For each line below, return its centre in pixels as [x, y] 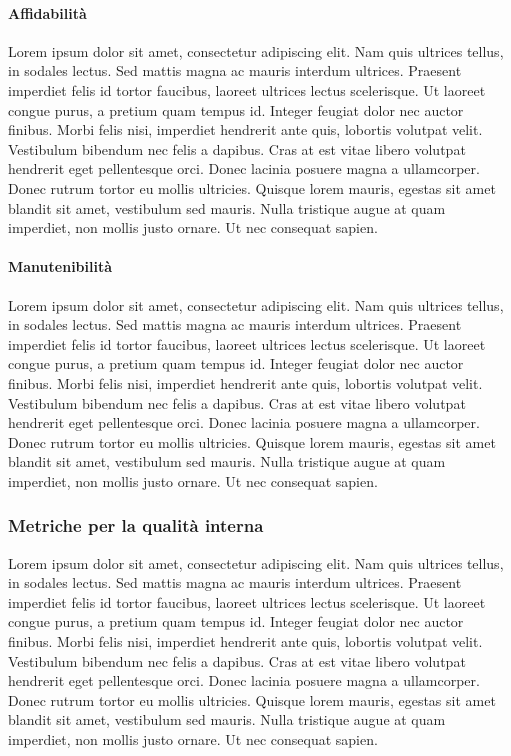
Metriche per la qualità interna [136, 525]
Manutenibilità [60, 266]
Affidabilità [47, 12]
